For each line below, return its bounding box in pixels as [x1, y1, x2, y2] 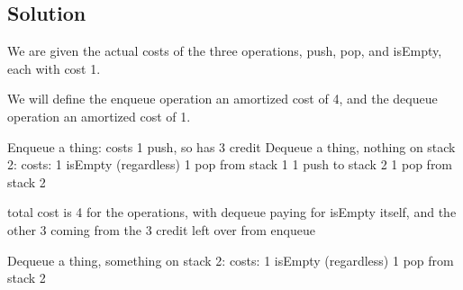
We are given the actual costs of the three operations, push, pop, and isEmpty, [7, 41, 442, 60]
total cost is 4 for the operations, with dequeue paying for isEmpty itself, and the [7, 203, 457, 222]
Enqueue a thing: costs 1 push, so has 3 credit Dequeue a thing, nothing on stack [7, 137, 456, 156]
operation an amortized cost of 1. [7, 106, 191, 125]
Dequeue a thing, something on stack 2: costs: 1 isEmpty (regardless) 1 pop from [7, 250, 454, 269]
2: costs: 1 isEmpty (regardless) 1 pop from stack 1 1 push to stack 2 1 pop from [7, 155, 453, 174]
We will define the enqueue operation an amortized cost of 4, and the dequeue [7, 89, 438, 108]
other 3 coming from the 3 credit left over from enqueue [7, 220, 316, 239]
